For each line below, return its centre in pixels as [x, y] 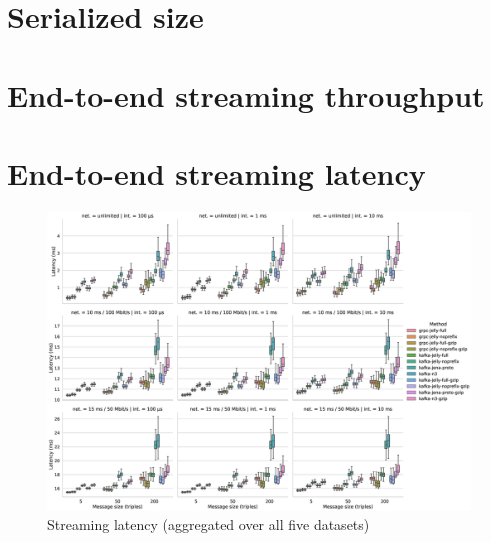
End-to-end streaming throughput [246, 94]
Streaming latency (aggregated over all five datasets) [208, 524]
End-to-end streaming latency [216, 172]
